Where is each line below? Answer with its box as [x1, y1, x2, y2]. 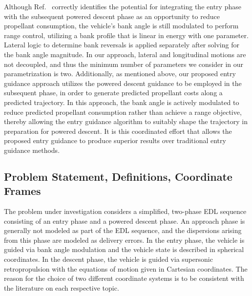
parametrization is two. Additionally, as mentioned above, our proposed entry [4, 68, 236, 79]
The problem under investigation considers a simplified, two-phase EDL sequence [4, 206, 247, 216]
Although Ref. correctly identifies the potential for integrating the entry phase [4, 1, 241, 11]
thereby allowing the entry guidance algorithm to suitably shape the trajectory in [4, 116, 248, 127]
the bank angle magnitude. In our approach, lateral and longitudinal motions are [4, 49, 246, 59]
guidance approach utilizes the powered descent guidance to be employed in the [4, 78, 242, 88]
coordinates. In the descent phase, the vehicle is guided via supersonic [4, 254, 213, 264]
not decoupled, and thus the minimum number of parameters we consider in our [4, 59, 244, 69]
